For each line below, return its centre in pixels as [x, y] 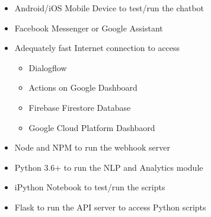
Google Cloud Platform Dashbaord [92, 127]
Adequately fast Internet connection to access [97, 48]
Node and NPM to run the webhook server [92, 147]
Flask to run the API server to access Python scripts [110, 207]
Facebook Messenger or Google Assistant [89, 28]
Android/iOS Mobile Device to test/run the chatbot [109, 8]
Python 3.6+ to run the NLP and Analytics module [109, 167]
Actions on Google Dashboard [83, 87]
